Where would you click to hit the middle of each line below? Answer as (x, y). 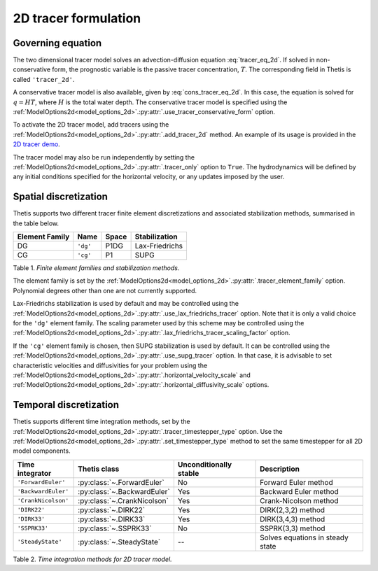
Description (280, 469)
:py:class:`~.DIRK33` (112, 519)
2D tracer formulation (77, 18)
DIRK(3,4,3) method (293, 519)
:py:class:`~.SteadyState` (119, 542)
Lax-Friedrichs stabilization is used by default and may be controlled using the (126, 304)
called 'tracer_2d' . (44, 79)
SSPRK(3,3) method (293, 528)
